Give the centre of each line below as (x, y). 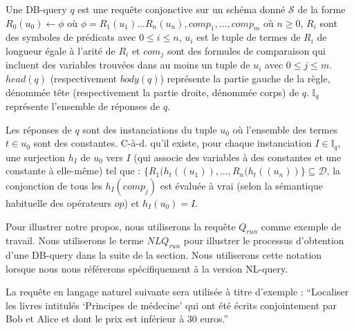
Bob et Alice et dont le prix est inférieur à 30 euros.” (117, 319)
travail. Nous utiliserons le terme (75, 240)
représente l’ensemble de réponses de (83, 106)
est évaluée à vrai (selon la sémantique (241, 185)
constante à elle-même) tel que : (73, 171)
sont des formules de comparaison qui (246, 50)
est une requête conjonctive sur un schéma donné (181, 9)
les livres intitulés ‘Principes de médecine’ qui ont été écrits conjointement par (171, 305)
